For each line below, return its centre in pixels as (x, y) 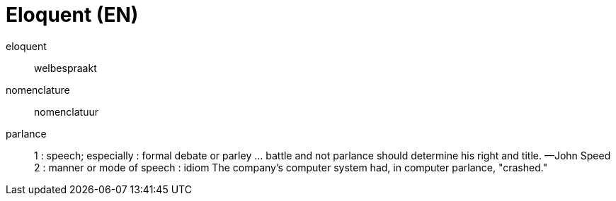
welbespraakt (65, 68)
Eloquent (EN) (72, 15)
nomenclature (38, 90)
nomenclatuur (67, 111)
